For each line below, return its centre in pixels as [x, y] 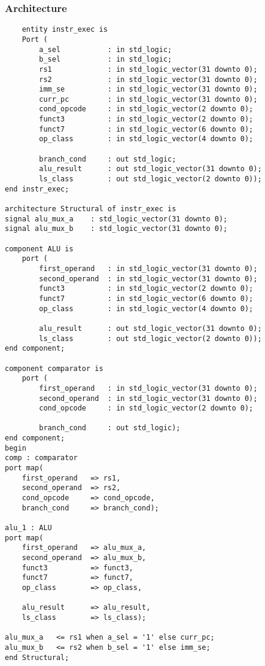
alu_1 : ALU [28, 528]
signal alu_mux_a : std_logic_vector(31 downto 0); [116, 219]
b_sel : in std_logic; [106, 60]
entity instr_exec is [65, 30]
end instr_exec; [37, 189]
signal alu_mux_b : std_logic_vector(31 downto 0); [116, 229]
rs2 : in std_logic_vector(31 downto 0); [148, 79]
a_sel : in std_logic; [106, 49]
